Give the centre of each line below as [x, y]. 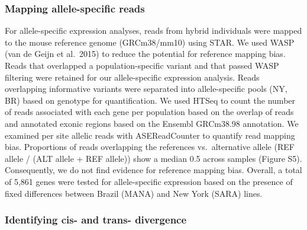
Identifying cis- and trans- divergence [96, 220]
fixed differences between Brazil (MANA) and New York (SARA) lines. [134, 193]
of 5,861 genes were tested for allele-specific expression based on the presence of [149, 181]
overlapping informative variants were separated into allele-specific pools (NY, [146, 89]
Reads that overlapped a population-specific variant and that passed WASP [142, 65]
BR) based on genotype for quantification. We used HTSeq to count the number [150, 100]
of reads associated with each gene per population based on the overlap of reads [149, 112]
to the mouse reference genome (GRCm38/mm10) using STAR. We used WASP [150, 42]
